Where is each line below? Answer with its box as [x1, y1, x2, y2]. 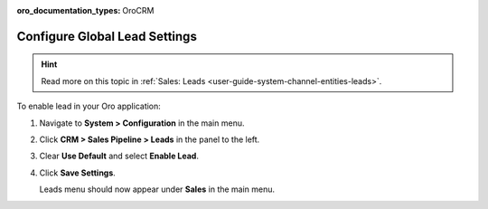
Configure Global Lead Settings [16, 28, 198, 44]
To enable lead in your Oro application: [16, 100, 162, 112]
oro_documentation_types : [16, 5, 121, 15]
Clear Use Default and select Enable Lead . [39, 150, 199, 162]
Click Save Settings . [39, 167, 117, 178]
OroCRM [122, 5, 155, 15]
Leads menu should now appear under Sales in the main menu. [39, 184, 276, 195]
